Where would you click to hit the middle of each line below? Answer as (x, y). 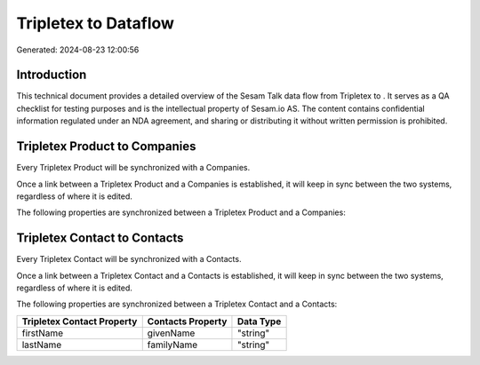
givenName (171, 333)
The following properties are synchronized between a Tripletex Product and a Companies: (181, 212)
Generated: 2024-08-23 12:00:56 (78, 50)
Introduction (52, 75)
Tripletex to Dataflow (96, 23)
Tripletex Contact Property (80, 321)
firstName (43, 333)
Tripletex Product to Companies (106, 147)
